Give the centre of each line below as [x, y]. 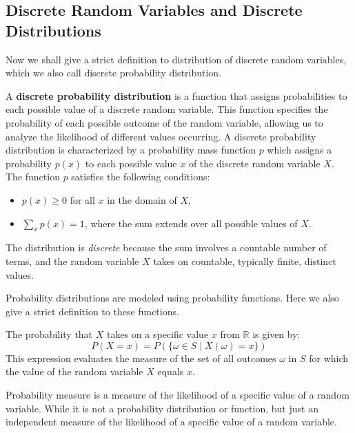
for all [82, 199]
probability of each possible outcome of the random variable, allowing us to [164, 122]
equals [171, 371]
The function [33, 177]
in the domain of [142, 199]
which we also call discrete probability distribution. [114, 73]
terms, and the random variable [72, 261]
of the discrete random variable [254, 163]
